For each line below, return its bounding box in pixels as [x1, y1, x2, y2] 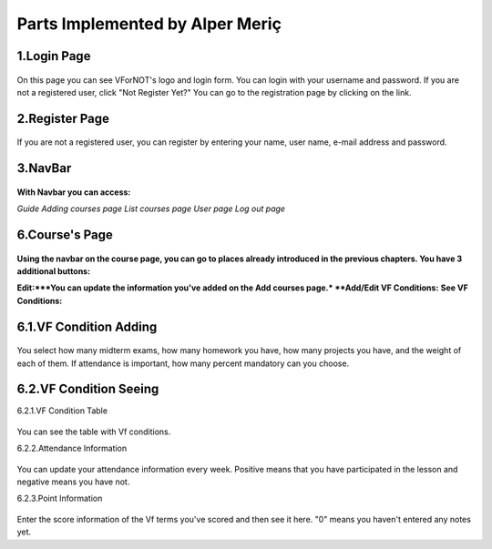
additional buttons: [16, 265, 91, 277]
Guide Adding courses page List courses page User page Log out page [16, 203, 286, 214]
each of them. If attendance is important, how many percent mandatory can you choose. [16, 358, 350, 369]
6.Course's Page [16, 227, 113, 242]
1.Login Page [16, 48, 91, 64]
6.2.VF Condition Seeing [16, 381, 159, 397]
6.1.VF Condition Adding [16, 319, 158, 334]
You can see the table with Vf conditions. [16, 426, 171, 437]
